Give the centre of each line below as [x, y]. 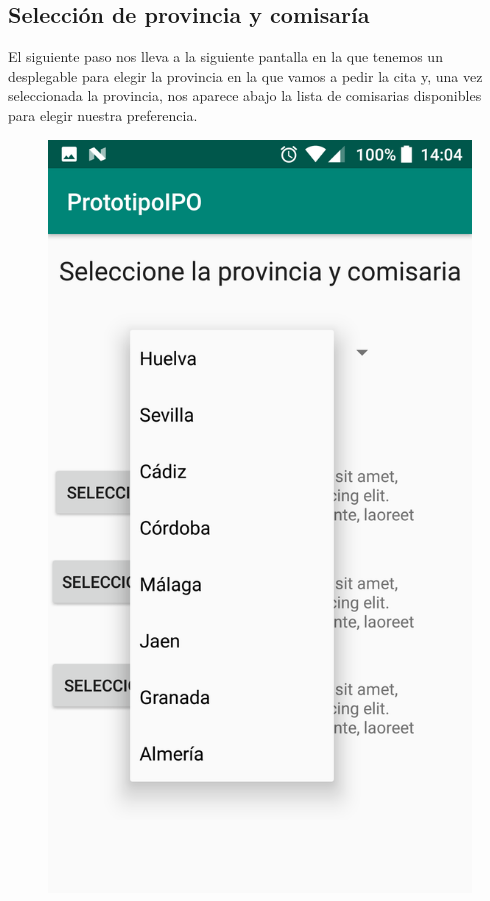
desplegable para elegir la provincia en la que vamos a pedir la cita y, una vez [245, 75]
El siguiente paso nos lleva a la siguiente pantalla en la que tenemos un [225, 56]
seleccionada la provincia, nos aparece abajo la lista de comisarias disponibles [245, 95]
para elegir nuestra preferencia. [103, 114]
